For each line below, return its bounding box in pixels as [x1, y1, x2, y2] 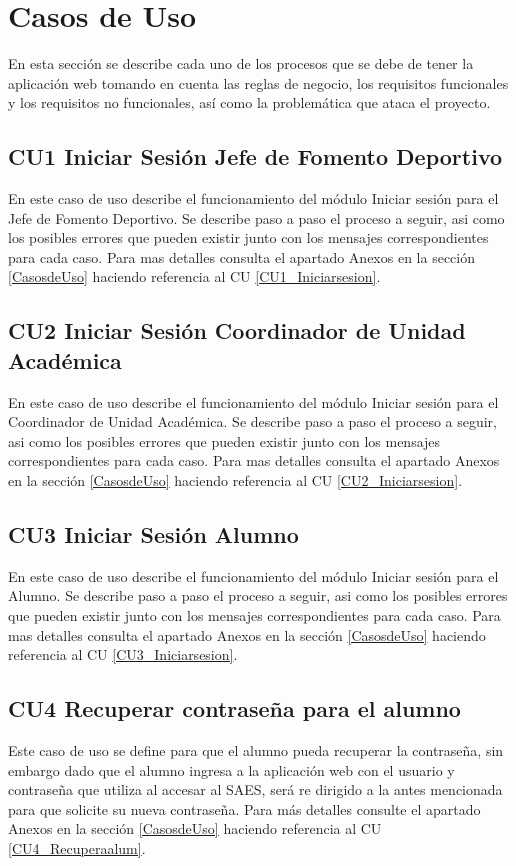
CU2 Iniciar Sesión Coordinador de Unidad [8, 315, 466, 346]
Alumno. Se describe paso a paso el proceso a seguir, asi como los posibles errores [8, 585, 508, 606]
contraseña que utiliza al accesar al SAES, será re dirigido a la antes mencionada [8, 779, 503, 800]
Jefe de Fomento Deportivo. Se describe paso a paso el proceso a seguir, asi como [8, 207, 505, 228]
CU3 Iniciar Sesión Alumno [8, 519, 299, 550]
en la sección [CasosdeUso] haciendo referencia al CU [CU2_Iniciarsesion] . [8, 470, 463, 491]
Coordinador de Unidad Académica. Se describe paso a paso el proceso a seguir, [8, 411, 498, 432]
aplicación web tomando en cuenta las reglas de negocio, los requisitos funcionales [8, 72, 509, 93]
